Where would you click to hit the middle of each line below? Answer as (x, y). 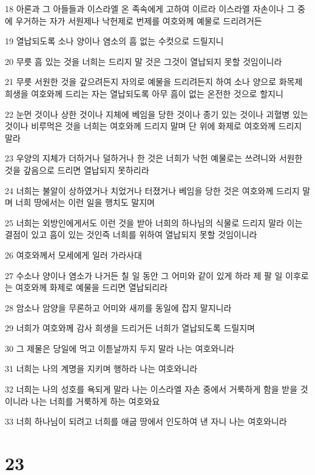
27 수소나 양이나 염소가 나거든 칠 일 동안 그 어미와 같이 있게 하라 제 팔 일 (144, 275)
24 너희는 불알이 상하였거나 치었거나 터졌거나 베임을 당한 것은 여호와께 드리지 (152, 190)
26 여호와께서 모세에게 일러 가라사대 (73, 254)
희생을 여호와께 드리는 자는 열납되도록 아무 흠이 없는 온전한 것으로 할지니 (144, 93)
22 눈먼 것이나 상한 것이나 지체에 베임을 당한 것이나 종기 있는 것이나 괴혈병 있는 (157, 114)
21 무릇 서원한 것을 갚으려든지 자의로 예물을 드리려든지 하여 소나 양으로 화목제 (154, 82)
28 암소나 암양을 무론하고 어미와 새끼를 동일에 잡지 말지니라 (118, 307)
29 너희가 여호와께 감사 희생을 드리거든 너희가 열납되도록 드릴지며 (130, 328)
